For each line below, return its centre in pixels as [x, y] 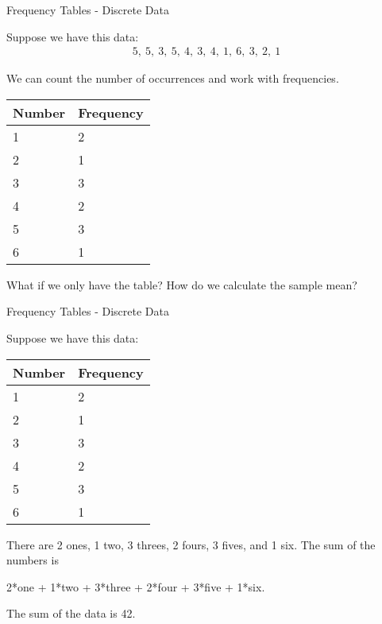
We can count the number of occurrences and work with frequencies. [173, 78]
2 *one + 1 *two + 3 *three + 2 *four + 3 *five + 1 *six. [136, 586]
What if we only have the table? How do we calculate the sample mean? [182, 284]
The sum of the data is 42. [71, 613]
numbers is [33, 560]
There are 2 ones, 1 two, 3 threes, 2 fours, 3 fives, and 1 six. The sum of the [191, 544]
